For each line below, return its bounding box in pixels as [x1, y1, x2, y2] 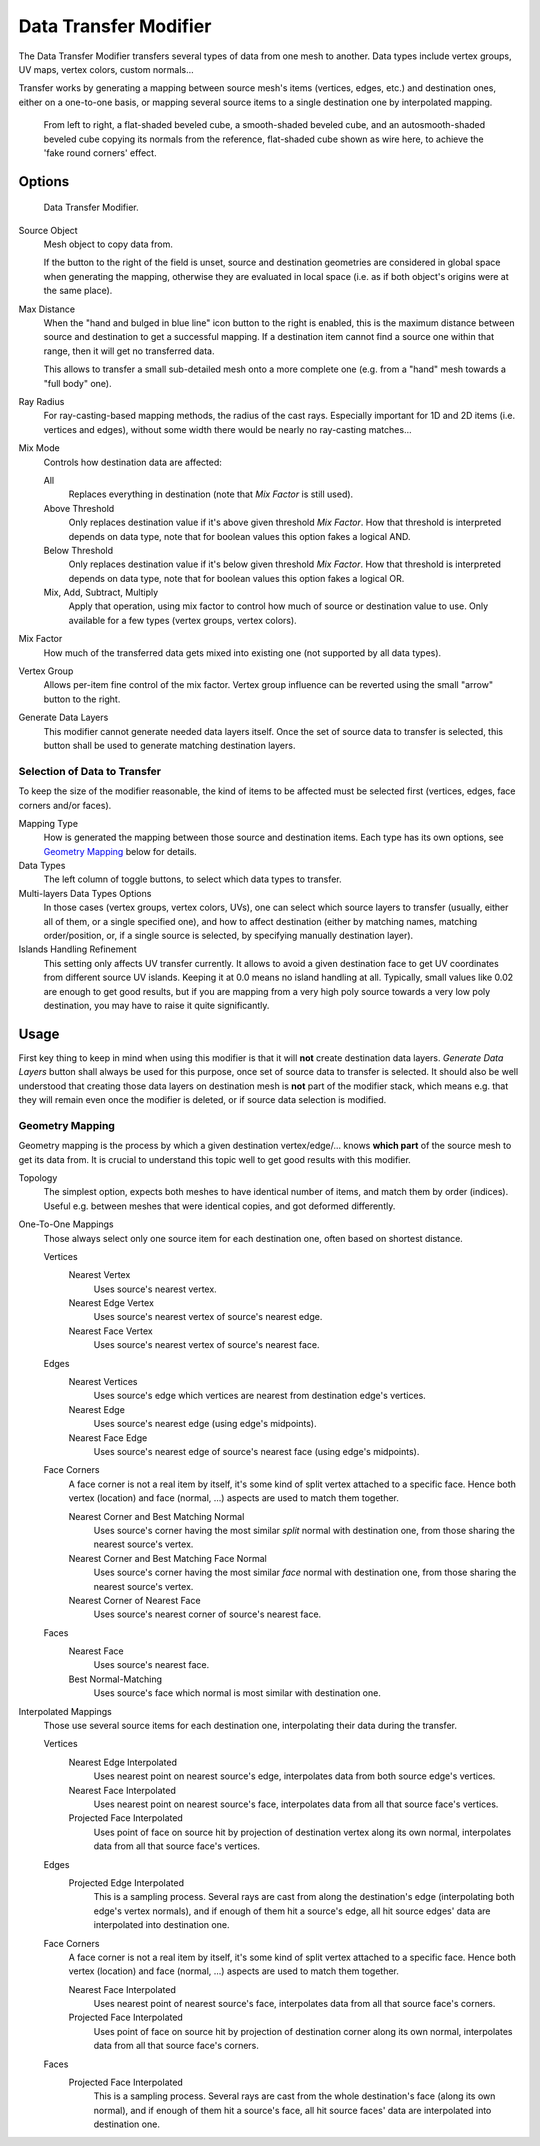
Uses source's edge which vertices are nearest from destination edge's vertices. [93, 1390, 427, 1402]
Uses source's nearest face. [93, 1659, 210, 1671]
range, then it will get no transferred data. [43, 345, 215, 357]
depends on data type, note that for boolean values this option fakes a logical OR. [68, 572, 405, 584]
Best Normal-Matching [68, 1673, 163, 1685]
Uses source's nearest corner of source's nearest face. [93, 1608, 322, 1620]
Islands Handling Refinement [18, 943, 137, 955]
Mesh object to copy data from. [43, 238, 174, 250]
